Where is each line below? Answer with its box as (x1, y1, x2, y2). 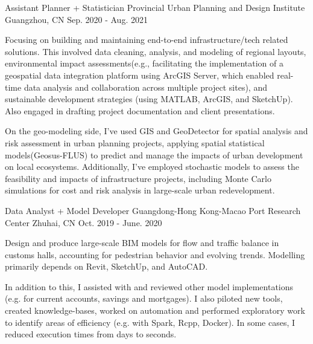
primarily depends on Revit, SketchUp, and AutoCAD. (5, 260, 208, 273)
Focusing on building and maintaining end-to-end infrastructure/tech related (5, 33, 288, 46)
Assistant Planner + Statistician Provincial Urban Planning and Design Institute (5, 1, 305, 13)
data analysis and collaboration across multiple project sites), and (24, 80, 267, 93)
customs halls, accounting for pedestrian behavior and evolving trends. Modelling (5, 248, 305, 261)
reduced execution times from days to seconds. (5, 328, 177, 340)
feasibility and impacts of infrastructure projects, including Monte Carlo (5, 172, 271, 184)
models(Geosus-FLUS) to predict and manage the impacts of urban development (5, 148, 303, 161)
